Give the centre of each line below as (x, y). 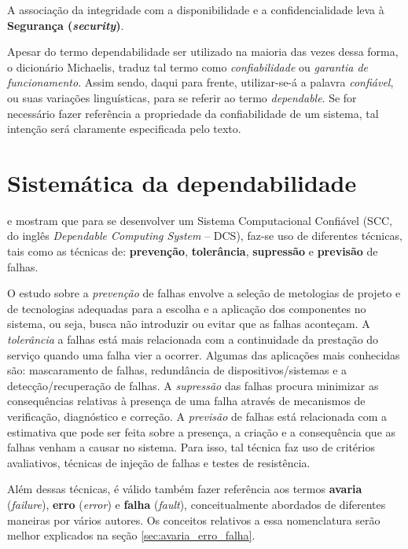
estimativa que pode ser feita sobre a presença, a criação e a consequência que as (202, 431)
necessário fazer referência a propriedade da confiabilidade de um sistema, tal (193, 113)
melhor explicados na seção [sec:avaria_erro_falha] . (131, 535)
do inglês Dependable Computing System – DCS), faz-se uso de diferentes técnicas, (205, 236)
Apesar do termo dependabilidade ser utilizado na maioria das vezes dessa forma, (203, 52)
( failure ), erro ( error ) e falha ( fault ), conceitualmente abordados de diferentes (197, 504)
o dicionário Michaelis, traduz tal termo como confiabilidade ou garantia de (188, 66)
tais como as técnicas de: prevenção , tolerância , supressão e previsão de (193, 251)
